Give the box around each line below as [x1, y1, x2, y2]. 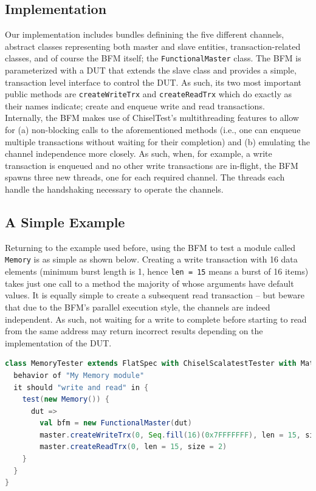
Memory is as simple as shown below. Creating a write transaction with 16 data [5, 253, 298, 266]
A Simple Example [5, 213, 125, 232]
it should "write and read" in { [13, 383, 149, 392]
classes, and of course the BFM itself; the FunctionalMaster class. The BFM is [5, 52, 301, 64]
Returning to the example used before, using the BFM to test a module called [5, 241, 296, 253]
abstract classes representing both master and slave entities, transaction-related [5, 39, 301, 52]
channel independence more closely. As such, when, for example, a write [5, 147, 272, 160]
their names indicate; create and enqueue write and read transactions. [5, 99, 265, 112]
